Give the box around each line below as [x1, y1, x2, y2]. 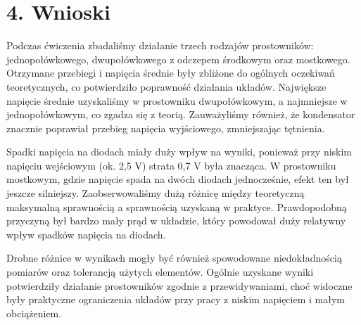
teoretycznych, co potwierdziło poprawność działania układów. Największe [6, 79, 327, 94]
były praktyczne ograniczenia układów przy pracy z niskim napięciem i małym [6, 292, 345, 307]
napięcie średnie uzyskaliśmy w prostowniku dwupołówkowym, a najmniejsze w [6, 93, 348, 108]
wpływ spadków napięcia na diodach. [6, 227, 166, 241]
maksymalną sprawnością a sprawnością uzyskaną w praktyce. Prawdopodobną [6, 199, 347, 214]
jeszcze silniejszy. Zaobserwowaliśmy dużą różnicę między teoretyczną [6, 186, 305, 200]
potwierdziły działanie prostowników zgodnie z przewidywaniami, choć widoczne [6, 278, 353, 293]
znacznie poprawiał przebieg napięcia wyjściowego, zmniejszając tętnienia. [6, 120, 325, 135]
